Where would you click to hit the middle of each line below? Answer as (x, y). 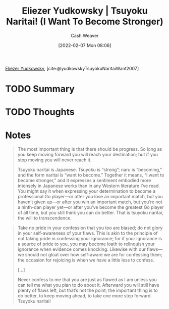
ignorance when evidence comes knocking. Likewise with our (82, 249)
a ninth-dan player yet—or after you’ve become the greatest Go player (91, 207)
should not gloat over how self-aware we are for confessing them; (94, 255)
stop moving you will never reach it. (54, 160)
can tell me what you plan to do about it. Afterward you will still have (89, 285)
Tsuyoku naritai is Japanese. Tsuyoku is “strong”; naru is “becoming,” (90, 170)
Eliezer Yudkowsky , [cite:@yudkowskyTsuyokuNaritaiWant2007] (72, 68)
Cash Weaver (85, 35)
